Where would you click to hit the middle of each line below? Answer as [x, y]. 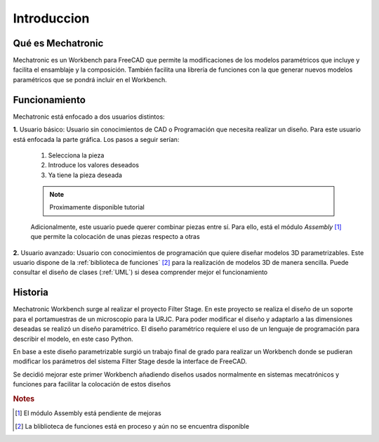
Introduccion [51, 18]
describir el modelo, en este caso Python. [73, 339]
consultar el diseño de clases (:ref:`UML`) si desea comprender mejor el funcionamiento [140, 272]
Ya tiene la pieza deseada [85, 175]
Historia [31, 293]
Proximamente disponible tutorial [97, 207]
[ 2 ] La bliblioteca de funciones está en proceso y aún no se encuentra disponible [132, 426]
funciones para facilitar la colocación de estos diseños [92, 384]
